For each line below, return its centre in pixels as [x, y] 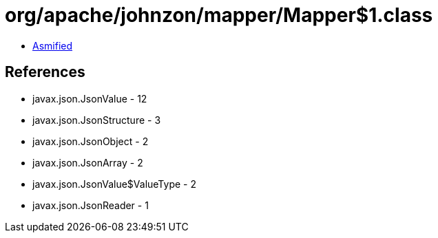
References [45, 72]
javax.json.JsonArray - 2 [88, 162]
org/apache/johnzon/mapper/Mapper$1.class [219, 15]
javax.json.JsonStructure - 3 [97, 120]
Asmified [53, 45]
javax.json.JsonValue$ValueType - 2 [114, 184]
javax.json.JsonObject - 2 [91, 141]
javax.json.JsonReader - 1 [91, 205]
